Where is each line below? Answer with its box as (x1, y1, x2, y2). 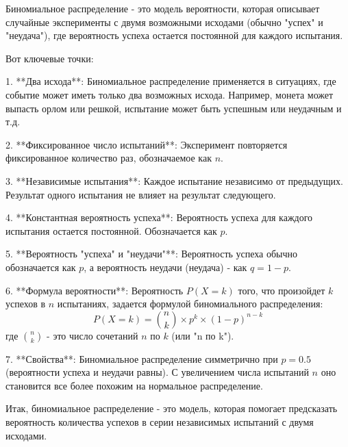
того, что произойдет (238, 283, 325, 297)
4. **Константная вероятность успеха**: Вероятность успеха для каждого (5, 210, 313, 225)
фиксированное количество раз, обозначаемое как (5, 151, 212, 165)
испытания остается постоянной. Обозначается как (5, 223, 217, 238)
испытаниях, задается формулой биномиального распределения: (57, 296, 323, 311)
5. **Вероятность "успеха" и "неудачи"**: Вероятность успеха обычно (5, 246, 298, 261)
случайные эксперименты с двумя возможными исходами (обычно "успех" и (5, 14, 323, 29)
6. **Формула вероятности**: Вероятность (5, 283, 184, 297)
